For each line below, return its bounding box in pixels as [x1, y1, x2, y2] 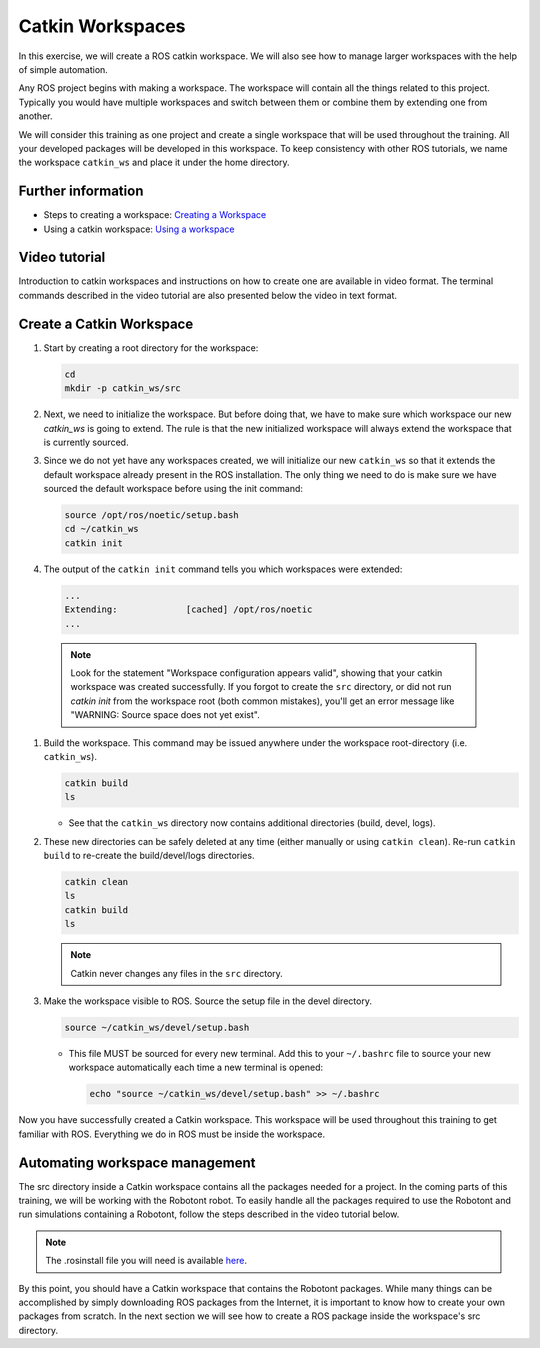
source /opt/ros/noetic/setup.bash [64, 510, 239, 521]
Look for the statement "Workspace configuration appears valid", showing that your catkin [70, 666, 443, 679]
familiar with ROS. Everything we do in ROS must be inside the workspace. [18, 1128, 325, 1140]
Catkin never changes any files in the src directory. [70, 967, 284, 979]
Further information [18, 183, 144, 200]
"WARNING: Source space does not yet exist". [70, 709, 260, 721]
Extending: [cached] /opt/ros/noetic [64, 604, 313, 615]
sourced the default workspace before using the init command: [43, 483, 304, 495]
